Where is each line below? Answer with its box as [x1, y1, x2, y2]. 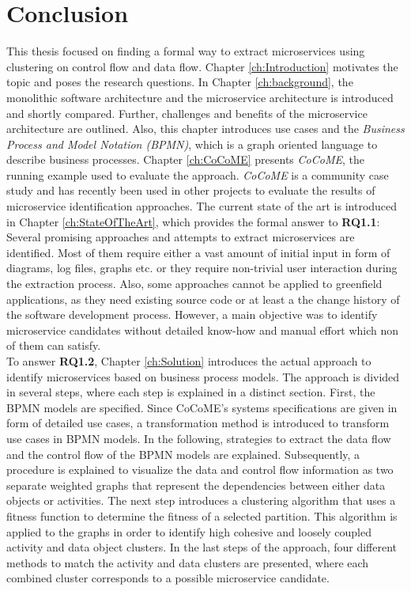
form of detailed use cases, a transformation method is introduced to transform [6, 415, 390, 431]
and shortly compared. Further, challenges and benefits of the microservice [6, 104, 368, 121]
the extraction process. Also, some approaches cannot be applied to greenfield [6, 275, 383, 292]
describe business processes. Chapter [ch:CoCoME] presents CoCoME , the [6, 151, 364, 168]
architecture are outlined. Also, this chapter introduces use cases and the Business [6, 120, 405, 137]
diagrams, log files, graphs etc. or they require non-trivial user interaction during [6, 260, 398, 276]
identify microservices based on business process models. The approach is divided [6, 368, 400, 385]
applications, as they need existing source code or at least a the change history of [6, 290, 400, 307]
